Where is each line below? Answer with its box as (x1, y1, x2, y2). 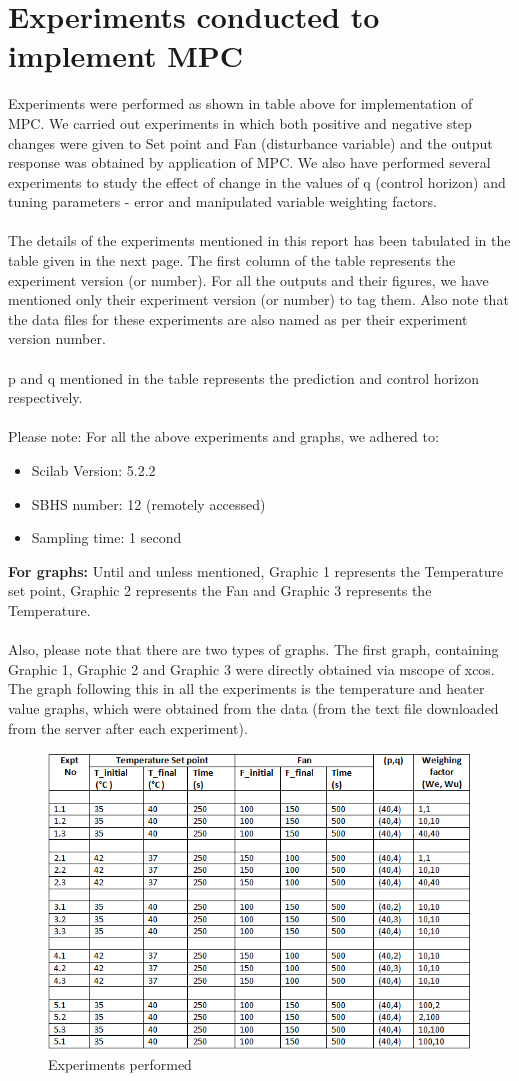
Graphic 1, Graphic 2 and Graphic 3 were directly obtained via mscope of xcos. (8, 658, 495, 679)
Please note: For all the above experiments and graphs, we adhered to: (8, 426, 439, 447)
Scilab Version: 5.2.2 (31, 460, 156, 480)
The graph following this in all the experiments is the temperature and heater (8, 678, 485, 699)
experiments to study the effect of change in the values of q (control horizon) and (8, 171, 506, 192)
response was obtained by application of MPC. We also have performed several (8, 152, 491, 173)
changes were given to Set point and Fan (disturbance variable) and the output (8, 132, 493, 153)
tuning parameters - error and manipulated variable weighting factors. (8, 191, 438, 212)
